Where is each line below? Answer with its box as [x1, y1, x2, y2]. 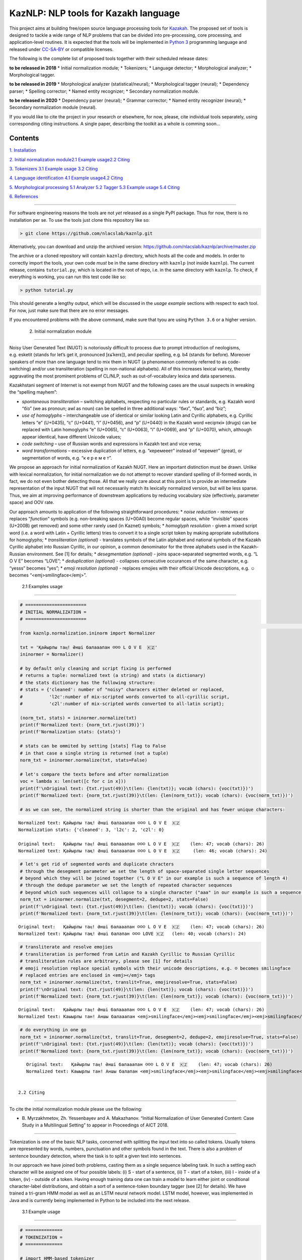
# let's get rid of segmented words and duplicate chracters [20, 861, 174, 867]
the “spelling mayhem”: [9, 389, 57, 395]
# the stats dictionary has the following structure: [20, 679, 156, 685]
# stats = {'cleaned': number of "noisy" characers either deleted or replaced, [20, 687, 224, 692]
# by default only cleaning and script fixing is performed [20, 665, 172, 671]
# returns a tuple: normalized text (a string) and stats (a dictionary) [20, 673, 206, 678]
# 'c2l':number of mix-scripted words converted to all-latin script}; [20, 701, 224, 707]
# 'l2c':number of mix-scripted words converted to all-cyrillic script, [20, 694, 230, 700]
